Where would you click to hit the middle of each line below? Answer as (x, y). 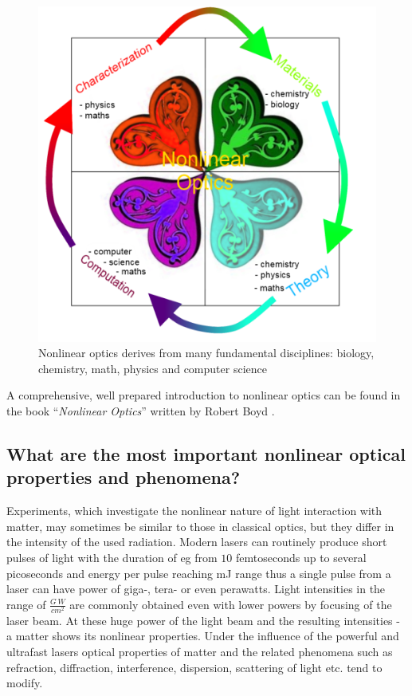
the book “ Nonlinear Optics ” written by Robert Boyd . (141, 410)
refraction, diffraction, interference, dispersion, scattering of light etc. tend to (194, 667)
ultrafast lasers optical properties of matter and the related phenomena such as (200, 652)
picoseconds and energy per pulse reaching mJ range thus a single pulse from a (199, 573)
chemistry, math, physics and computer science (153, 368)
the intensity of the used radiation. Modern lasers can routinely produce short (197, 542)
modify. (25, 683)
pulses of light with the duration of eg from (112, 557)
